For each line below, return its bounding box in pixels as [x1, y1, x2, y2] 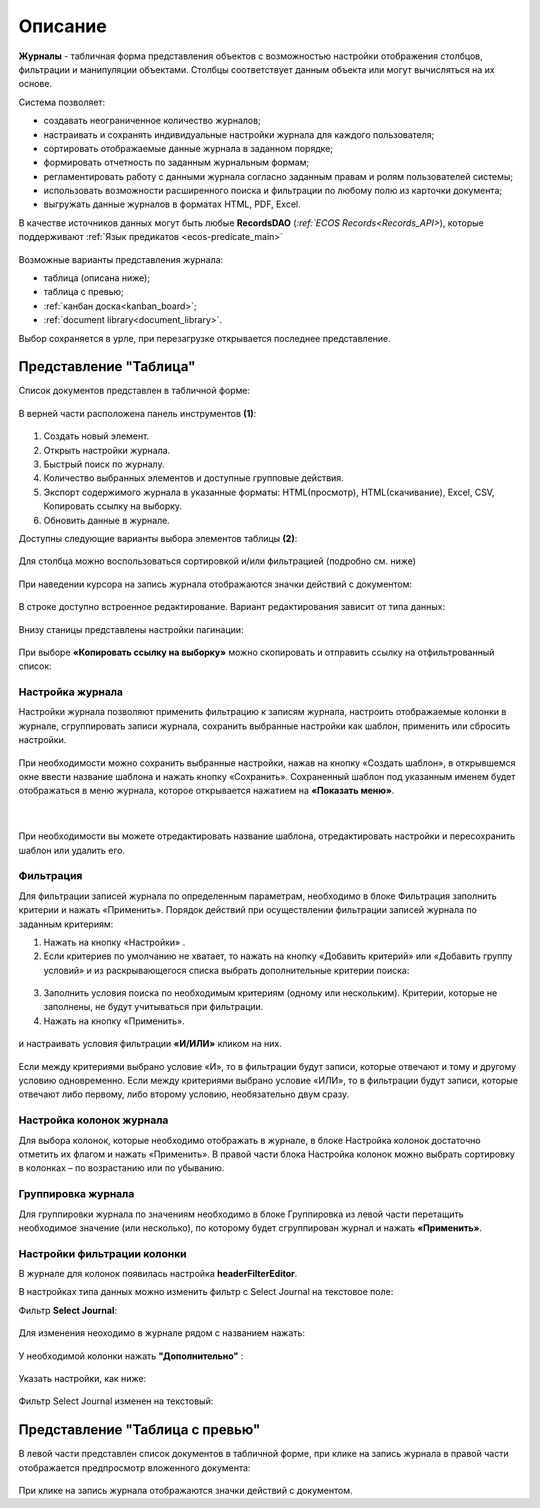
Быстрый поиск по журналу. [43, 458, 165, 470]
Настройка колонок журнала [18, 1113, 169, 1127]
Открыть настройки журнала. [43, 444, 171, 456]
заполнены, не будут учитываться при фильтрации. [43, 1001, 264, 1013]
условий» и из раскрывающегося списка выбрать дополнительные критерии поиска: [43, 964, 410, 976]
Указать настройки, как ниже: [18, 1372, 147, 1384]
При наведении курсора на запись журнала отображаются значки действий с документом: [18, 578, 413, 590]
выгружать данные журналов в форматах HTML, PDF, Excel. [43, 198, 301, 210]
